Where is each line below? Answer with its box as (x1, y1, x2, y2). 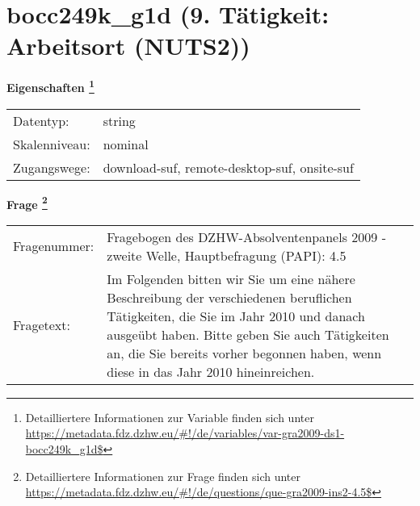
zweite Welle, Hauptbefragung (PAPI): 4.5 (107, 245, 346, 265)
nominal (103, 134, 149, 153)
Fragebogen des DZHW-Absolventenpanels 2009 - (107, 227, 386, 246)
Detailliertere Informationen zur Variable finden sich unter (25, 408, 314, 425)
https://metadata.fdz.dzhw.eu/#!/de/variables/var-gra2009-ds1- (25, 424, 345, 441)
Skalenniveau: (13, 134, 90, 153)
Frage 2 (6, 193, 48, 212)
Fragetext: (13, 316, 70, 335)
